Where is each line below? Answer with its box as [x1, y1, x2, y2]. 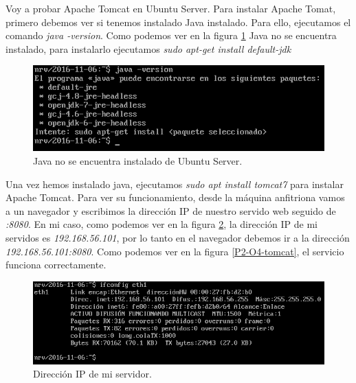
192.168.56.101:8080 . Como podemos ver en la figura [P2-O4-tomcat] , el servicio [5, 244, 344, 258]
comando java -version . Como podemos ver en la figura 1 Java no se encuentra [5, 28, 337, 43]
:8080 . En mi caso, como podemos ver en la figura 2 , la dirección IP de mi [5, 217, 318, 231]
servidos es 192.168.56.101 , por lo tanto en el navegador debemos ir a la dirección [5, 231, 350, 245]
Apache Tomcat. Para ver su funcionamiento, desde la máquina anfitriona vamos [5, 190, 345, 205]
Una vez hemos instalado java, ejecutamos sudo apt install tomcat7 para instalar [5, 176, 344, 191]
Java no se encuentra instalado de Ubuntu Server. [33, 154, 243, 168]
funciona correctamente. [5, 257, 107, 272]
